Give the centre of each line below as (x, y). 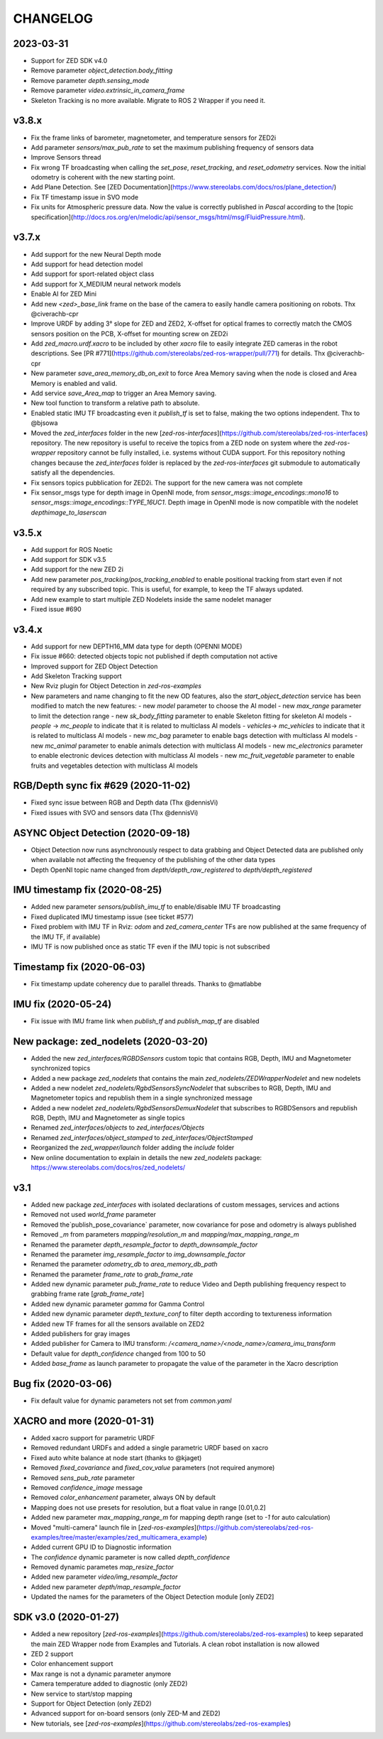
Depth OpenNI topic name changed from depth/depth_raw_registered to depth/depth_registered (171, 870)
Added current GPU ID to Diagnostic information (101, 1547)
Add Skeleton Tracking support (76, 676)
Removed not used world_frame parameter (93, 1215)
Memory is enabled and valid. (74, 383)
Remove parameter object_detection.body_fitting (102, 70)
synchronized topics (61, 1069)
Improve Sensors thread (66, 158)
